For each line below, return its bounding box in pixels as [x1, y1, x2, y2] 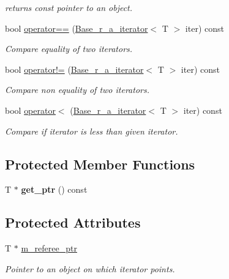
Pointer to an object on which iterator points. [5, 262, 175, 275]
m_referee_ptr [21, 242, 77, 255]
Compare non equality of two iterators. [5, 83, 149, 96]
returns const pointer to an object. [5, 1, 133, 13]
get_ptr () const [21, 183, 88, 196]
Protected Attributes [5, 213, 141, 232]
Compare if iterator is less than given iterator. [5, 124, 178, 137]
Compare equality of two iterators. [5, 42, 133, 55]
